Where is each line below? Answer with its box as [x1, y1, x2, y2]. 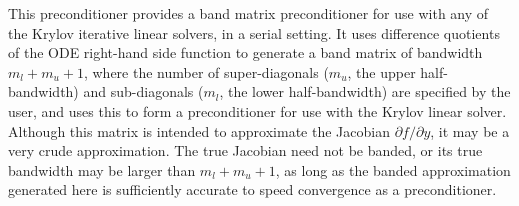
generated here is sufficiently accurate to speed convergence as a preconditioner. [8, 179, 497, 200]
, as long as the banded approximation [275, 159, 511, 180]
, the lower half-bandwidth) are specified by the [219, 81, 511, 102]
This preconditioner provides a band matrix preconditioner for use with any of [8, 3, 489, 23]
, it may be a [430, 120, 510, 141]
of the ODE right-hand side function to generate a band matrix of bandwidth [8, 42, 483, 63]
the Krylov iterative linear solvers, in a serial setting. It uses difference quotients [8, 22, 500, 43]
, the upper [347, 61, 416, 82]
